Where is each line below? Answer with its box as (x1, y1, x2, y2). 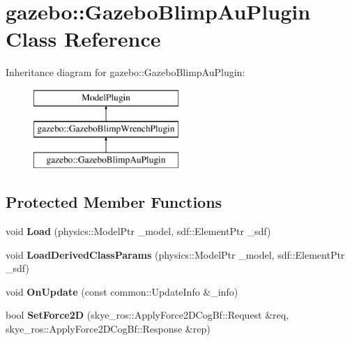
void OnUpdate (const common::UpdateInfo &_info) (6, 284, 238, 298)
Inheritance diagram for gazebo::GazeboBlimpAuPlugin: (6, 65, 245, 79)
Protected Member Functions (6, 191, 222, 213)
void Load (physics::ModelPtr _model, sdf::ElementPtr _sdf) (6, 224, 271, 238)
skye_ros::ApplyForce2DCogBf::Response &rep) (6, 321, 211, 336)
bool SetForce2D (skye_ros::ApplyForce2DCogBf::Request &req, (6, 308, 289, 322)
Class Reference (6, 24, 161, 53)
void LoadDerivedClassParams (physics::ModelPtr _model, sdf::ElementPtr (6, 247, 345, 262)
